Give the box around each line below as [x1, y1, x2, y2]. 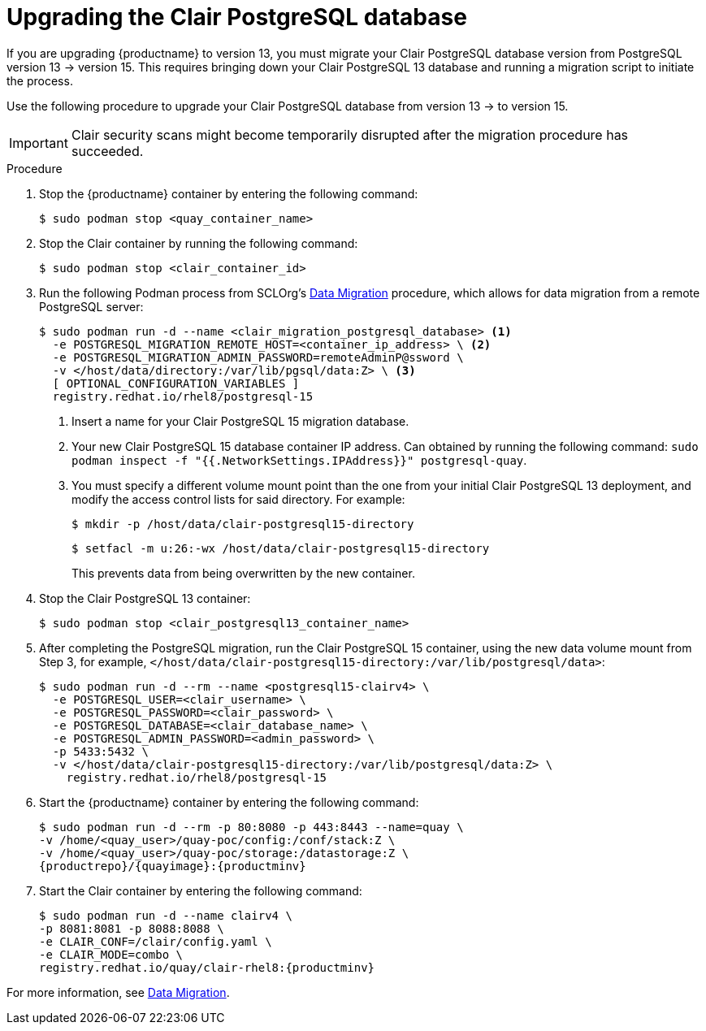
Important [9, 134, 68, 151]
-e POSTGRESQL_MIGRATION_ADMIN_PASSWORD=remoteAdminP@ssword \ [52, 350, 464, 364]
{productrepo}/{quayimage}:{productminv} [39, 859, 306, 873]
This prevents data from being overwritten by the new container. [71, 565, 415, 580]
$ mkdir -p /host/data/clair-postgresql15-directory [71, 517, 414, 531]
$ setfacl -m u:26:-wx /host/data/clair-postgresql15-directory [71, 541, 490, 555]
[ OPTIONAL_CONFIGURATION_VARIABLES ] [52, 376, 300, 390]
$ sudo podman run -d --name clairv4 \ [39, 908, 292, 922]
